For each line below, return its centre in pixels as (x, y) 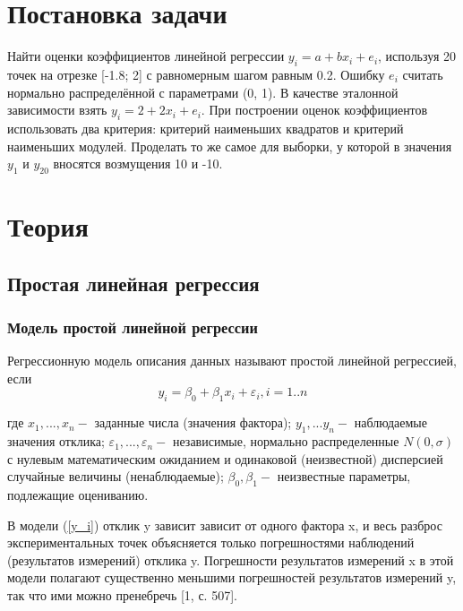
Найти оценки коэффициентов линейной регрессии (146, 56)
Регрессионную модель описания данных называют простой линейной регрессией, (232, 361)
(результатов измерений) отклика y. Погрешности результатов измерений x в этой (231, 559)
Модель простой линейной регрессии (133, 327)
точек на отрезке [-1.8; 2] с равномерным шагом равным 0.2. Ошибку (196, 74)
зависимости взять (57, 110)
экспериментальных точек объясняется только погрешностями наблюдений (211, 542)
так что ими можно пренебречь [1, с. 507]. (122, 595)
